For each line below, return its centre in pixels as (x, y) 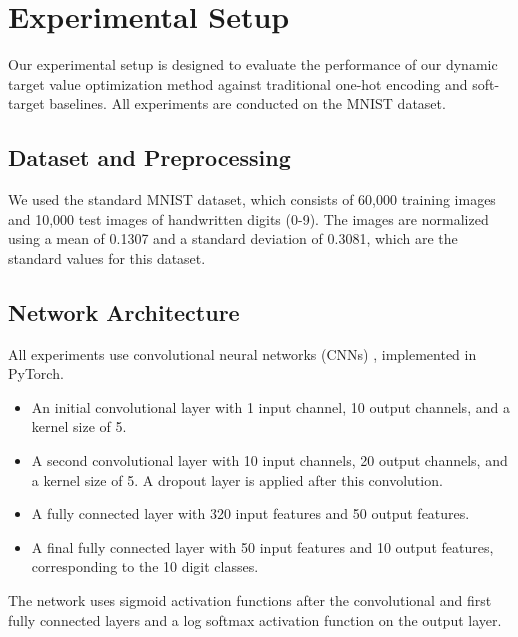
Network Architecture (124, 311)
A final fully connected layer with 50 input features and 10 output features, (262, 546)
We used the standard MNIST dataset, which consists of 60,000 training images (252, 199)
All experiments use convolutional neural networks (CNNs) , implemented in (242, 353)
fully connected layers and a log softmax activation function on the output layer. (255, 619)
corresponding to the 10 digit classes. (145, 566)
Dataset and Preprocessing (149, 157)
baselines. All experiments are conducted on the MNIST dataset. (247, 103)
